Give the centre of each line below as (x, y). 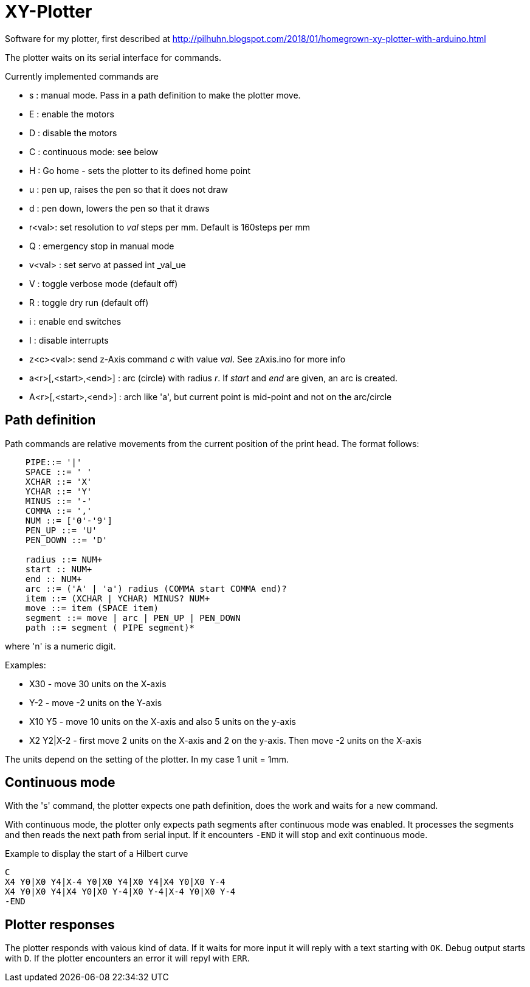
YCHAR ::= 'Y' (59, 491)
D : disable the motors (73, 133)
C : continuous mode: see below (94, 151)
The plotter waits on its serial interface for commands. (113, 57)
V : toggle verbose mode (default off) (104, 283)
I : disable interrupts (69, 340)
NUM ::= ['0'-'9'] (69, 520)
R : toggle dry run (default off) (89, 302)
